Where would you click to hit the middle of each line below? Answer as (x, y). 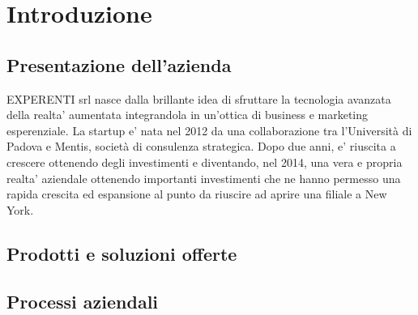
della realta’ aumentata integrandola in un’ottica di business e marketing (188, 115)
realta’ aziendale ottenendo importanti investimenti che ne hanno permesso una (204, 178)
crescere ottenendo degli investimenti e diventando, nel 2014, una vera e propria (205, 162)
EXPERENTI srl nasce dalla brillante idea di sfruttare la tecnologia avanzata (199, 98)
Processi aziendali (83, 301)
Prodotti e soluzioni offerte (122, 253)
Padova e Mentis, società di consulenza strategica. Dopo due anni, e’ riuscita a (201, 146)
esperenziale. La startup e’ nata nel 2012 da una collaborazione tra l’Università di (209, 130)
